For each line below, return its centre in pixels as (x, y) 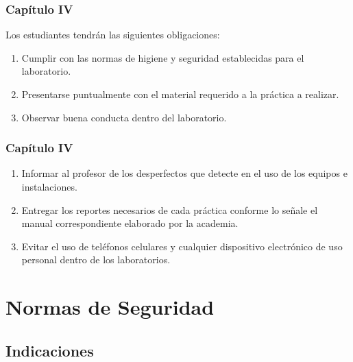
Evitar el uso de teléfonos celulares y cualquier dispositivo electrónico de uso (182, 246)
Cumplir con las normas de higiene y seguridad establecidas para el (163, 57)
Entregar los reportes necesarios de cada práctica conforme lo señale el (170, 209)
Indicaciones (50, 350)
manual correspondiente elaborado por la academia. (130, 223)
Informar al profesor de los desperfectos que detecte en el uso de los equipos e (184, 173)
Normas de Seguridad (110, 307)
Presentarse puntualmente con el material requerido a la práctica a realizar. (180, 94)
